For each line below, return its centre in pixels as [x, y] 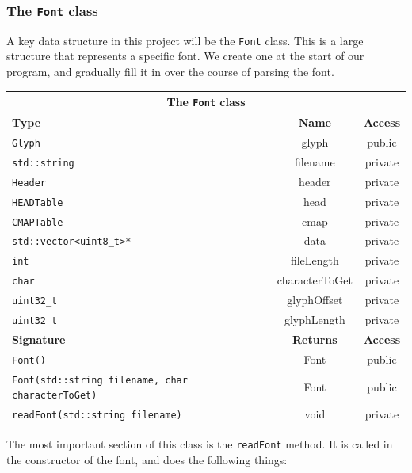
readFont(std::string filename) [97, 416]
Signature [39, 339]
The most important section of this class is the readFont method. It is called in [200, 444]
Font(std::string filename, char [100, 380]
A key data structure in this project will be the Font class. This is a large [185, 40]
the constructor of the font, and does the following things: [147, 460]
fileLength [315, 260]
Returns [315, 339]
